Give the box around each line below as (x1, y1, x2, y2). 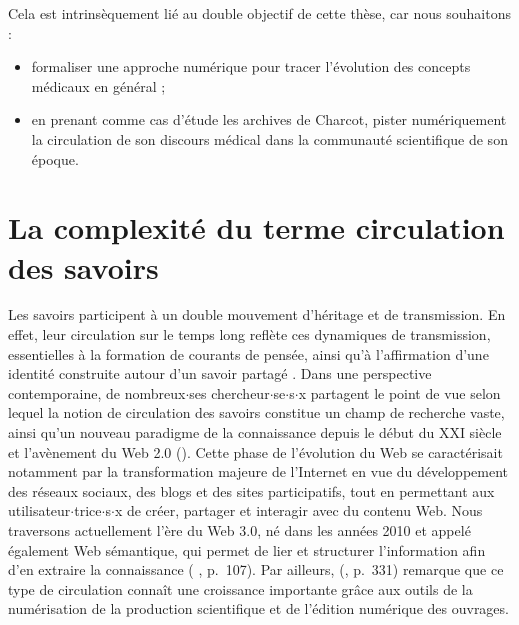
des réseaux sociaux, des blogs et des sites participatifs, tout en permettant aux (8, 480, 495, 501)
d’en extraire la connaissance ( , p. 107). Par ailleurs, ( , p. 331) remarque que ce (8, 559, 504, 580)
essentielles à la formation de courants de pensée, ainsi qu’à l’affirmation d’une (8, 343, 489, 364)
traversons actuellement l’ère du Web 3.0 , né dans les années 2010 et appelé (8, 520, 471, 540)
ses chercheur (189, 382, 270, 403)
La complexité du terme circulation (8, 207, 505, 248)
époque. (31, 148, 79, 169)
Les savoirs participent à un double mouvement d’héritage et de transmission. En (8, 304, 506, 325)
